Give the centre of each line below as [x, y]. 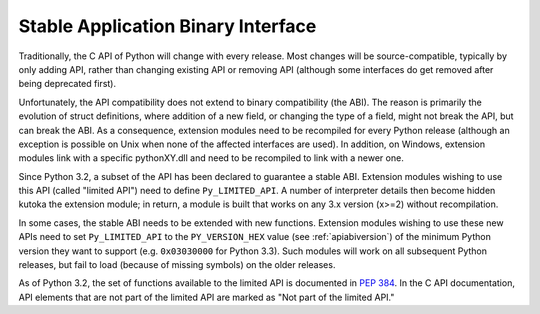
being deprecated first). [67, 84]
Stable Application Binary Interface [167, 26]
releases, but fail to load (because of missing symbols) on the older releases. [177, 265]
